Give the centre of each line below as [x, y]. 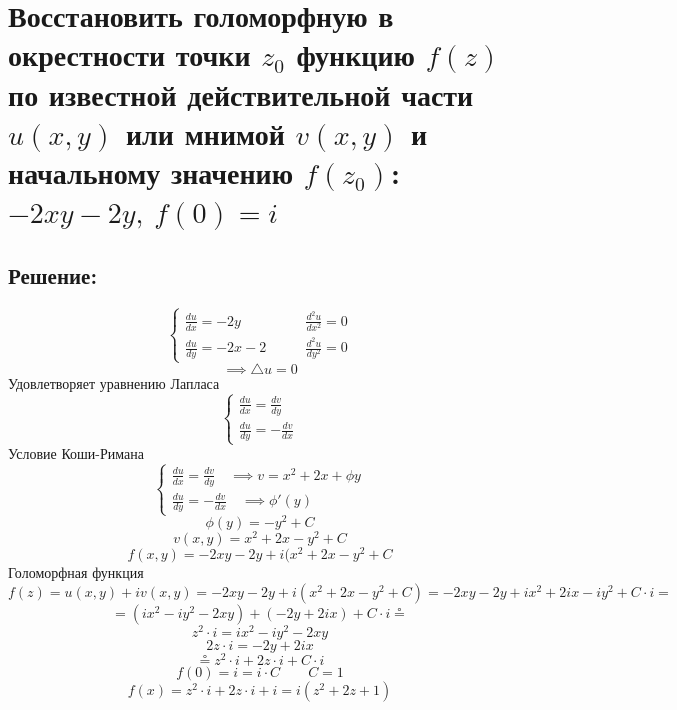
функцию [355, 54]
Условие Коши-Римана [76, 453]
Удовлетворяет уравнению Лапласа [114, 382]
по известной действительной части [241, 93]
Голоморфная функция [76, 572]
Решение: [53, 274]
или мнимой [205, 132]
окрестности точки [129, 54]
